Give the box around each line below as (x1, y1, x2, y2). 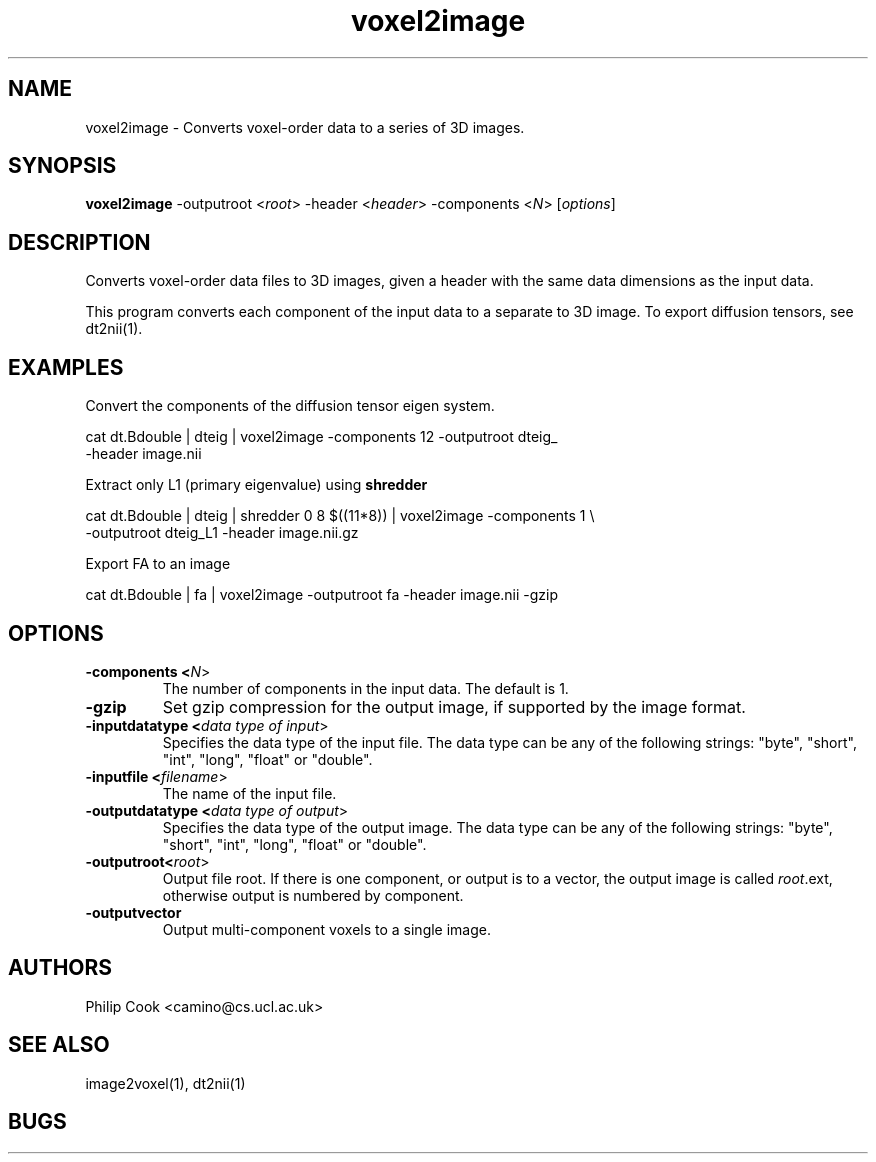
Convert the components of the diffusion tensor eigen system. (85, 397, 495, 415)
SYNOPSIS (8, 153, 117, 179)
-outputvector (85, 903, 182, 921)
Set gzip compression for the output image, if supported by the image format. (162, 696, 746, 717)
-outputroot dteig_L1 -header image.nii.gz (85, 524, 359, 542)
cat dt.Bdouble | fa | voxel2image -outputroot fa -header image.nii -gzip (85, 586, 559, 604)
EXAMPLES (8, 354, 124, 380)
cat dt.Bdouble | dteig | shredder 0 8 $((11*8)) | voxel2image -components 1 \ (85, 507, 595, 525)
